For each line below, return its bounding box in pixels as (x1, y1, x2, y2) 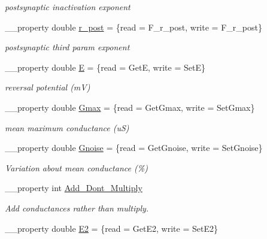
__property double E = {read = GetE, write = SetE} (5, 60, 205, 73)
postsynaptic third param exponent (5, 41, 130, 53)
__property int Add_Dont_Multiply (5, 181, 142, 194)
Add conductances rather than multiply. (5, 201, 149, 214)
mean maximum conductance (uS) (5, 121, 129, 134)
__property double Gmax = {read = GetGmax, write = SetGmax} (5, 101, 255, 113)
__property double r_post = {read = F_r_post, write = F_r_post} (5, 20, 262, 33)
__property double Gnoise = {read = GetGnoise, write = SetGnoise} (5, 141, 263, 154)
